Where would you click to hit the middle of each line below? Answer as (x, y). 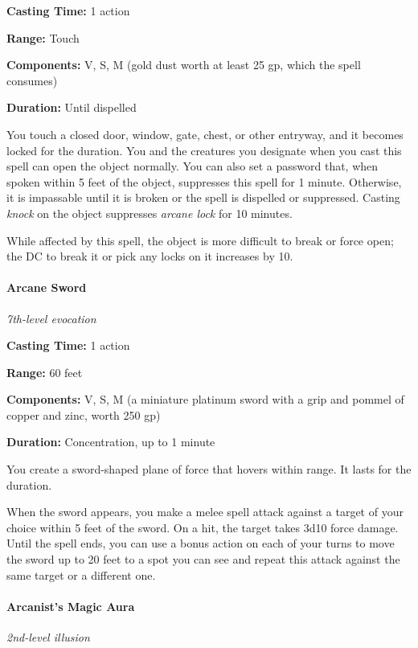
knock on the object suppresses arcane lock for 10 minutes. (150, 213)
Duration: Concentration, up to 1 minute (111, 442)
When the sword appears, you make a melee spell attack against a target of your (205, 512)
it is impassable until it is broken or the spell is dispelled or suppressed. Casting (203, 197)
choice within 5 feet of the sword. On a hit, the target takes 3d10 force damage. (203, 527)
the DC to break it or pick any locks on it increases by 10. (150, 256)
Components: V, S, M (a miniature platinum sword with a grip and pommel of (205, 399)
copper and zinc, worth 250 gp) (84, 414)
